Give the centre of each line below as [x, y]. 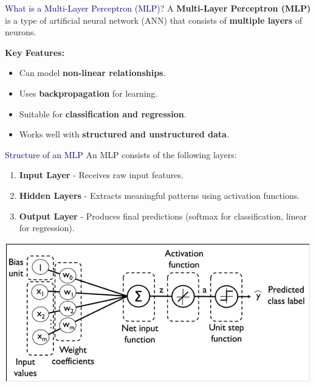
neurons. [21, 32]
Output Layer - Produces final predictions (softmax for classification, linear [163, 216]
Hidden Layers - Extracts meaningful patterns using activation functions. [160, 195]
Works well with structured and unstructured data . [124, 134]
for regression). [47, 228]
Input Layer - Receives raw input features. [101, 175]
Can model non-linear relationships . [92, 73]
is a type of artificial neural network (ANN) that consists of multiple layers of [153, 20]
